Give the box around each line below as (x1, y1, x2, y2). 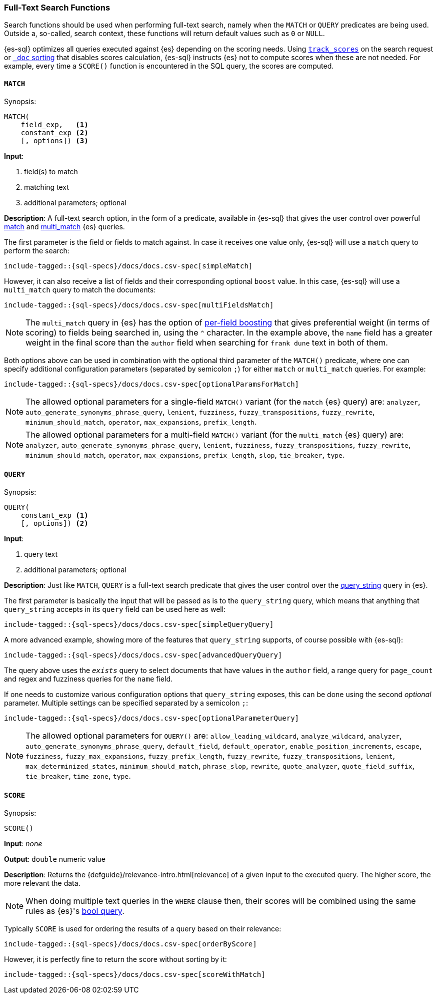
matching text (24, 182, 69, 191)
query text (24, 549, 58, 558)
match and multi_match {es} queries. (4, 222, 125, 231)
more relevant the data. (4, 879, 80, 888)
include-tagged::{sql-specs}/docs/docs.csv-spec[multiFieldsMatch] (4, 300, 274, 309)
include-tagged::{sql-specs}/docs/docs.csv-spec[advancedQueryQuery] (4, 650, 282, 659)
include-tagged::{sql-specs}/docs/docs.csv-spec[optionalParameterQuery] (4, 714, 299, 722)
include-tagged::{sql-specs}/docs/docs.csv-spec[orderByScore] (4, 940, 257, 948)
